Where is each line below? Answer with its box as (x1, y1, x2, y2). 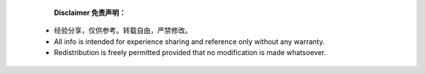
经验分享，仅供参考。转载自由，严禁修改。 (54, 26, 192, 35)
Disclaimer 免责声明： (54, 8, 126, 17)
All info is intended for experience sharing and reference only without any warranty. (54, 36, 325, 46)
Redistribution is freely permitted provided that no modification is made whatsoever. (54, 48, 327, 57)
